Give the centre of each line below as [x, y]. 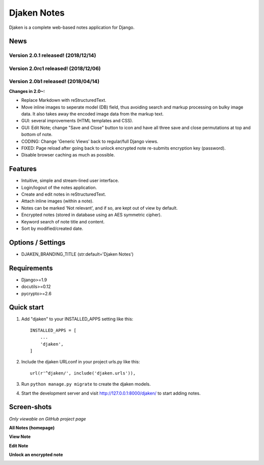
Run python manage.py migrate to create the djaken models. [86, 384]
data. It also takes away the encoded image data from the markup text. [92, 114]
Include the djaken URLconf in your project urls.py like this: [81, 362]
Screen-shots [31, 407]
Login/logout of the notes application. [59, 187]
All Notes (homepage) [32, 427]
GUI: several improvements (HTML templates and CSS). [77, 121]
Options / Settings [37, 242]
